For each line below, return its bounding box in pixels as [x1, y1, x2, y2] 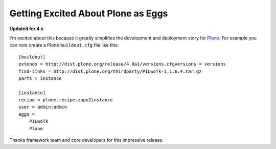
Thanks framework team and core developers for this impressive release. [9, 137, 164, 143]
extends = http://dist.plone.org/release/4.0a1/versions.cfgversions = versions [18, 61, 226, 67]
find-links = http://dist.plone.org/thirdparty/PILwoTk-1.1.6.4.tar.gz [18, 68, 202, 74]
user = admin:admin [18, 104, 67, 110]
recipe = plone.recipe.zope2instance [18, 97, 113, 103]
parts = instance [18, 75, 62, 81]
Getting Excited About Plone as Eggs [9, 8, 168, 19]
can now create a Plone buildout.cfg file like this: [9, 42, 119, 48]
